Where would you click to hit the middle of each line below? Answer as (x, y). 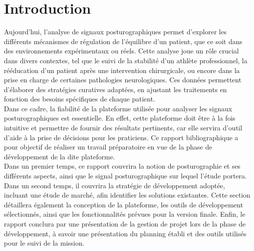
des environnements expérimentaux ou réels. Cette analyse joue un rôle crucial (121, 51)
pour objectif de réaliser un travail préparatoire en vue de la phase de (108, 147)
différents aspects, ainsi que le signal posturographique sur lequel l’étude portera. (126, 176)
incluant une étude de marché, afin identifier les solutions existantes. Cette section (127, 195)
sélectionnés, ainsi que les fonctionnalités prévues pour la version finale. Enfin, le (125, 214)
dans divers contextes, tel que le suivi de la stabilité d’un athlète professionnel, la (126, 60)
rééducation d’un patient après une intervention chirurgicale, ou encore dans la (122, 70)
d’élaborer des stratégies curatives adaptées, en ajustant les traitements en (115, 89)
